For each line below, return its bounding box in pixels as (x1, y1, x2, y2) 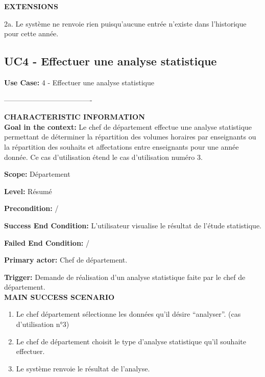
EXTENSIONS (4, 1, 58, 11)
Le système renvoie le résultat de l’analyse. (16, 363, 150, 373)
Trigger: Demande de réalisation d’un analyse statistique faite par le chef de (4, 271, 246, 282)
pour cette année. (4, 28, 59, 39)
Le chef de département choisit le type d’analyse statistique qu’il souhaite (16, 336, 246, 346)
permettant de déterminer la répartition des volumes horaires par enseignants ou (4, 131, 256, 142)
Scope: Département (4, 169, 70, 179)
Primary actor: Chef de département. (4, 254, 128, 265)
